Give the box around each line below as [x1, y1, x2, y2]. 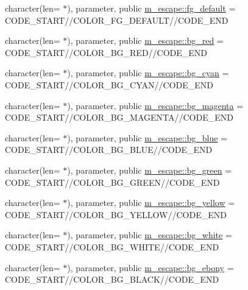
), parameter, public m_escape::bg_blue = [67, 131, 228, 144]
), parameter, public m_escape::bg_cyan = [67, 66, 229, 79]
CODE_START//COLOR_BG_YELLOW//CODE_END [5, 208, 227, 221]
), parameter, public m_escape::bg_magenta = [67, 99, 244, 111]
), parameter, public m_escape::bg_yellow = [67, 196, 235, 209]
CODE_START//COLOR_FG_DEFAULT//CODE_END [5, 13, 229, 26]
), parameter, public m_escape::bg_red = [67, 34, 224, 47]
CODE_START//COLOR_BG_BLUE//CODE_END [5, 143, 213, 156]
